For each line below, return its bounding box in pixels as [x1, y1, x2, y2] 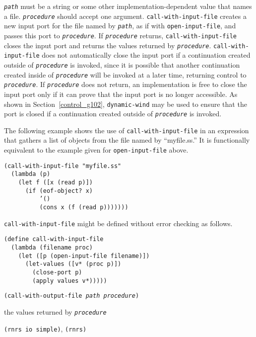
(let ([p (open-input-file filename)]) [18, 252, 150, 259]
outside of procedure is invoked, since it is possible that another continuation [4, 59, 240, 70]
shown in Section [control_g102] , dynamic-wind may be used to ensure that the [4, 98, 247, 109]
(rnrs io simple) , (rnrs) [4, 323, 87, 334]
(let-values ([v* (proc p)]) [25, 260, 122, 268]
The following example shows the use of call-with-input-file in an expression [4, 125, 249, 135]
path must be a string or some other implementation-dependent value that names [4, 1, 252, 11]
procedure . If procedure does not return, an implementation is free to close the [4, 79, 247, 89]
